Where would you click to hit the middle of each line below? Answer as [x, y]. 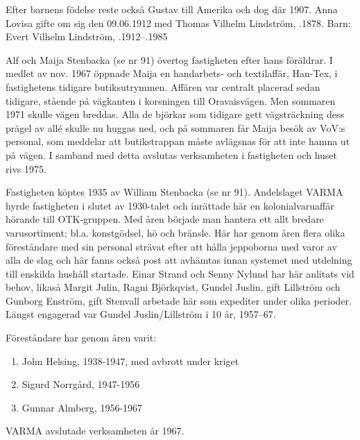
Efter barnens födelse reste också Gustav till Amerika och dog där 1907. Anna [172, 9]
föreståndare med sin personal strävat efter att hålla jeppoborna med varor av [171, 246]
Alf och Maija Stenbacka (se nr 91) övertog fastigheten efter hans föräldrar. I [169, 59]
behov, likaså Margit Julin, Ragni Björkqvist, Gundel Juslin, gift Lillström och [173, 287]
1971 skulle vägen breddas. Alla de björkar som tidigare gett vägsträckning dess [175, 114]
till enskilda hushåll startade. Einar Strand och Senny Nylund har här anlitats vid [180, 273]
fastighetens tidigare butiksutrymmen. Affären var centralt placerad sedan [163, 86]
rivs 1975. [26, 168]
